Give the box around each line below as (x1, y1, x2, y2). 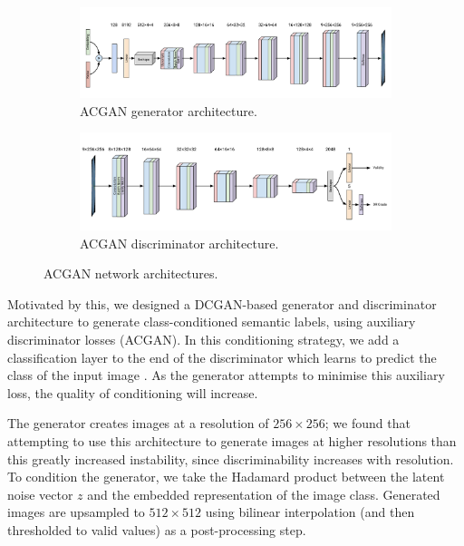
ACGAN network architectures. (43, 264, 218, 283)
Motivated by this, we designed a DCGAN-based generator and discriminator (7, 294, 437, 313)
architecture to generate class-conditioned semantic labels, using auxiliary (7, 312, 416, 331)
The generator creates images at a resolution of (7, 414, 269, 433)
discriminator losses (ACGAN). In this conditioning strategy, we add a (7, 329, 400, 348)
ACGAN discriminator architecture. (80, 233, 279, 252)
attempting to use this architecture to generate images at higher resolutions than (7, 431, 457, 450)
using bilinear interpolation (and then (205, 502, 415, 522)
